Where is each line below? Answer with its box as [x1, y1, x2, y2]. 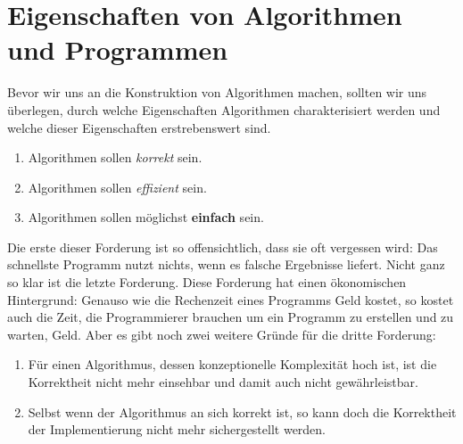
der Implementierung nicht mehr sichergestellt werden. [28, 420, 327, 439]
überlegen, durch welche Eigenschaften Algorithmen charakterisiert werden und [7, 100, 441, 119]
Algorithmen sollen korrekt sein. [28, 148, 203, 167]
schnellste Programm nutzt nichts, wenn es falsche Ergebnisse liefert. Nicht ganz [7, 255, 445, 274]
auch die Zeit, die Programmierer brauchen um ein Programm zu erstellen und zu [7, 308, 454, 326]
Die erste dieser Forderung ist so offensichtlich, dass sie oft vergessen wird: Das [7, 237, 438, 256]
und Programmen [7, 31, 228, 68]
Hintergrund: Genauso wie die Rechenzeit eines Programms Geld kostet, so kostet [7, 290, 454, 308]
